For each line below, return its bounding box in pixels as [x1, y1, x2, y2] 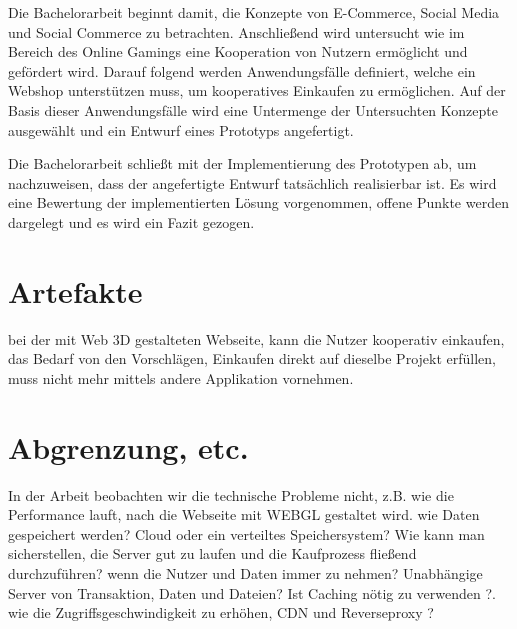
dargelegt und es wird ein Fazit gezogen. [8, 211, 255, 232]
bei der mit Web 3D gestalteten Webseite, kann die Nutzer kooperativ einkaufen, [8, 328, 505, 349]
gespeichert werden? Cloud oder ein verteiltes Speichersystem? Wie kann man [8, 523, 485, 544]
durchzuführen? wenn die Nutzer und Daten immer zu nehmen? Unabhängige [8, 562, 483, 583]
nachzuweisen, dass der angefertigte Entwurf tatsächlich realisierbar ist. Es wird [8, 172, 497, 193]
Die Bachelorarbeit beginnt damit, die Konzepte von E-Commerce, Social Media [8, 2, 500, 22]
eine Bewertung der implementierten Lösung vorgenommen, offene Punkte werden [8, 192, 509, 213]
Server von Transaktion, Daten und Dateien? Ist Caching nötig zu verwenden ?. [8, 582, 496, 603]
